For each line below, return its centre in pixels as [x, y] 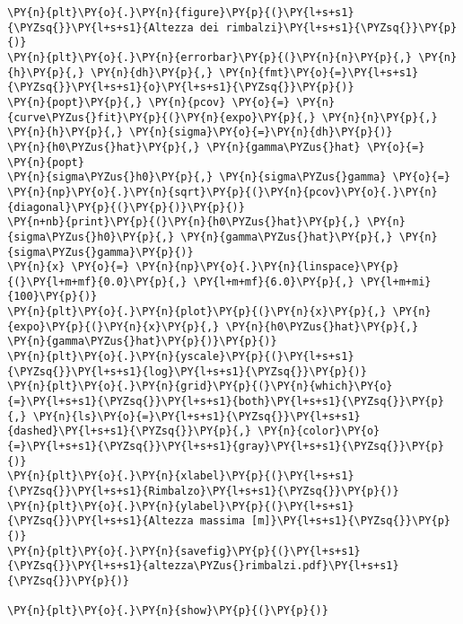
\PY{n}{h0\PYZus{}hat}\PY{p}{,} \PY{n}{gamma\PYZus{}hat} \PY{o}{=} [216, 147]
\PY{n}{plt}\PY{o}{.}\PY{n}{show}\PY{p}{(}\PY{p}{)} [168, 611]
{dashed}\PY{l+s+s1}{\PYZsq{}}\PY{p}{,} [130, 431]
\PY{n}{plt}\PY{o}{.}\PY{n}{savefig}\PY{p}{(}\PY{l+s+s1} [184, 551]
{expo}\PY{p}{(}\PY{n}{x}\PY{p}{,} [114, 326]
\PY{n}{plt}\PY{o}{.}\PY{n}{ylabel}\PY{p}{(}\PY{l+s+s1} [181, 506]
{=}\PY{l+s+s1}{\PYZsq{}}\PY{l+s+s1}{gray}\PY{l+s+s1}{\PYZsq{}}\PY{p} [226, 447]
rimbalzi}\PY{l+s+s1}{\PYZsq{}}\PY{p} [341, 27]
